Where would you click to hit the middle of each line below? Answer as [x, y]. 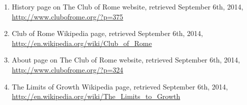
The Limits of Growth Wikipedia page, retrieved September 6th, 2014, [120, 86]
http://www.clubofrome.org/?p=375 [67, 16]
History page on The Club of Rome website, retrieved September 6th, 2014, [127, 6]
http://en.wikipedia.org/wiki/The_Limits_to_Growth [96, 96]
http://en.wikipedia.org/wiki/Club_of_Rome [82, 43]
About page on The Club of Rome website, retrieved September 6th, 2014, [126, 60]
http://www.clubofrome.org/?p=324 [67, 69]
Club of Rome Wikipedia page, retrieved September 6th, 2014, [107, 33]
